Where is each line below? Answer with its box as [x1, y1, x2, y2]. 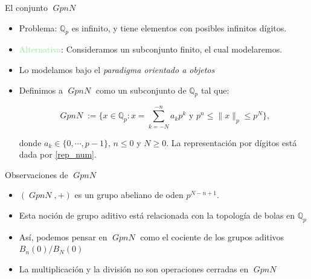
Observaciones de [5, 168, 68, 181]
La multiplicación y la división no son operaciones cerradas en [19, 262, 249, 275]
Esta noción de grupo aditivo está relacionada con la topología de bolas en [19, 208, 295, 221]
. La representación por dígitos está [166, 136, 297, 149]
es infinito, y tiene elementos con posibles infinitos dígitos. [71, 21, 287, 34]
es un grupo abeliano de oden [74, 188, 184, 201]
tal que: [200, 83, 229, 96]
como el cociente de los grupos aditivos [140, 230, 284, 243]
